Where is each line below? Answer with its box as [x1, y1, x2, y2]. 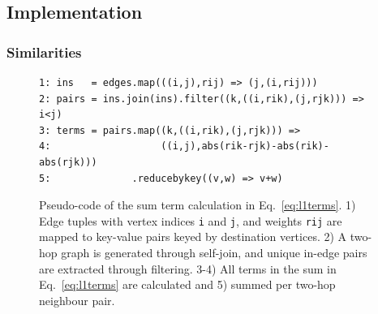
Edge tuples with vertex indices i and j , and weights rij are [39, 212, 342, 229]
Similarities [6, 41, 82, 62]
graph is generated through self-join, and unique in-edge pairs [61, 244, 367, 260]
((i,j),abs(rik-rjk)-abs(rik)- [161, 140, 329, 153]
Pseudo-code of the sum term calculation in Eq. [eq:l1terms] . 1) [39, 196, 356, 213]
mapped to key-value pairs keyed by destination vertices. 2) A [39, 228, 347, 245]
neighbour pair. [39, 291, 115, 308]
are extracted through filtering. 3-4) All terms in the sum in [39, 260, 337, 277]
